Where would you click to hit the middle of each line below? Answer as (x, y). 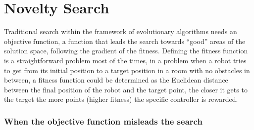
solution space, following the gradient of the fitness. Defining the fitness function (126, 51)
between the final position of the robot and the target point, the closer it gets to (126, 89)
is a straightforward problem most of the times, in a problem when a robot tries (125, 60)
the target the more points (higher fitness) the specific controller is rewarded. (121, 99)
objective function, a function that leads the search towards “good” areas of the (125, 41)
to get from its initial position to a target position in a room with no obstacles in (127, 70)
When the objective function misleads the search (103, 121)
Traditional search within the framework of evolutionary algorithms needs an (121, 31)
